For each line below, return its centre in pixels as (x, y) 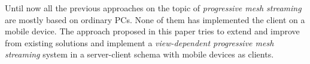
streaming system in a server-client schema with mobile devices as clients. (139, 54)
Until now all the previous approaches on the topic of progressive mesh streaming (153, 8)
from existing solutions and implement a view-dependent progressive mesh (139, 42)
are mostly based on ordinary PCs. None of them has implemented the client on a (155, 19)
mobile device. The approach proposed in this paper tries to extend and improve (152, 31)
